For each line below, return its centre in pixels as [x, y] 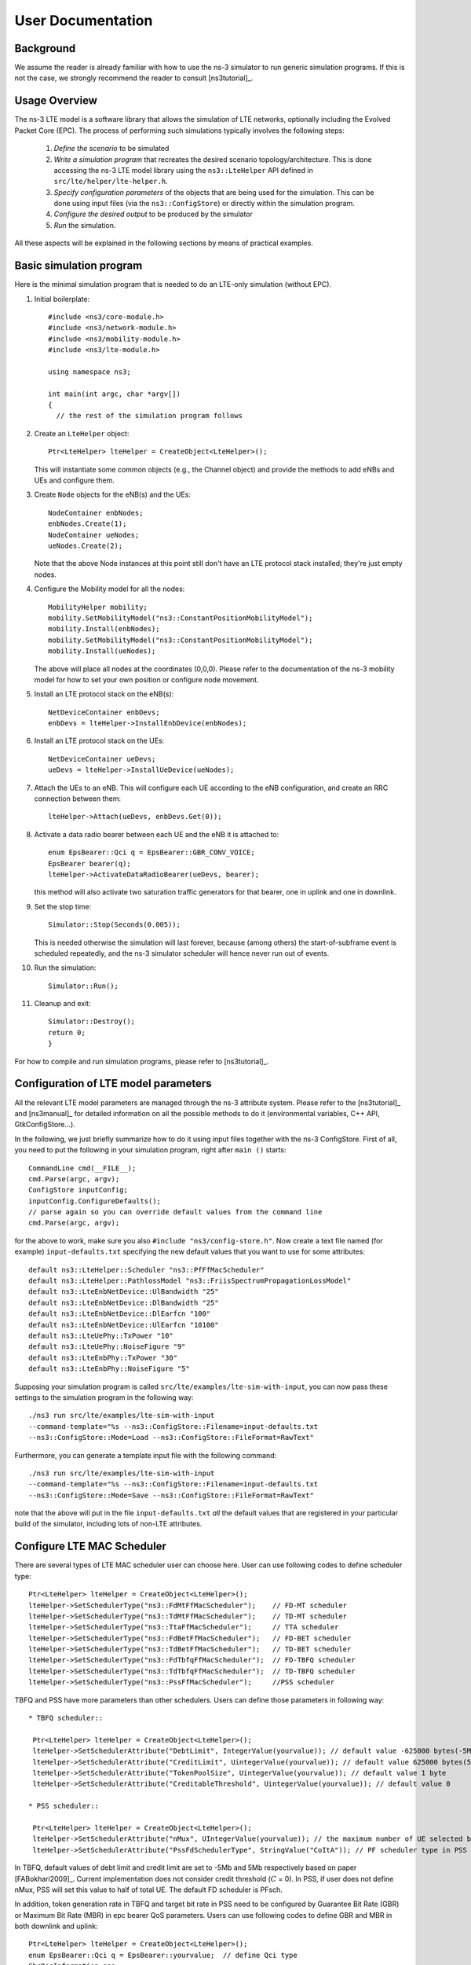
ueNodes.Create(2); [86, 545]
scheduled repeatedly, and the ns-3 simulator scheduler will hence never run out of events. [182, 953]
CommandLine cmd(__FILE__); [82, 1168]
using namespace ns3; [89, 372]
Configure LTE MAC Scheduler [90, 1546]
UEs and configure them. [75, 480]
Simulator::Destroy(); [92, 1021]
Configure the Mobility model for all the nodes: [110, 589]
